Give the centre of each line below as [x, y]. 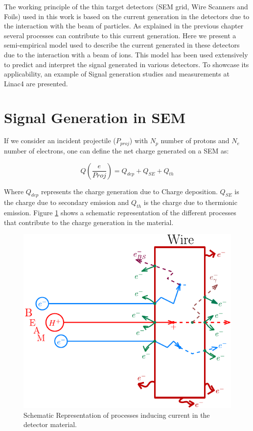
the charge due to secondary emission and [67, 202]
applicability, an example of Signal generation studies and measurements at [117, 74]
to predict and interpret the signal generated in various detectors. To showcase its [126, 64]
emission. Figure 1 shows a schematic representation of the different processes [120, 213]
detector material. [50, 424]
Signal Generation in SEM [95, 117]
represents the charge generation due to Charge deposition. [129, 191]
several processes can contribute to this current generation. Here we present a [120, 35]
